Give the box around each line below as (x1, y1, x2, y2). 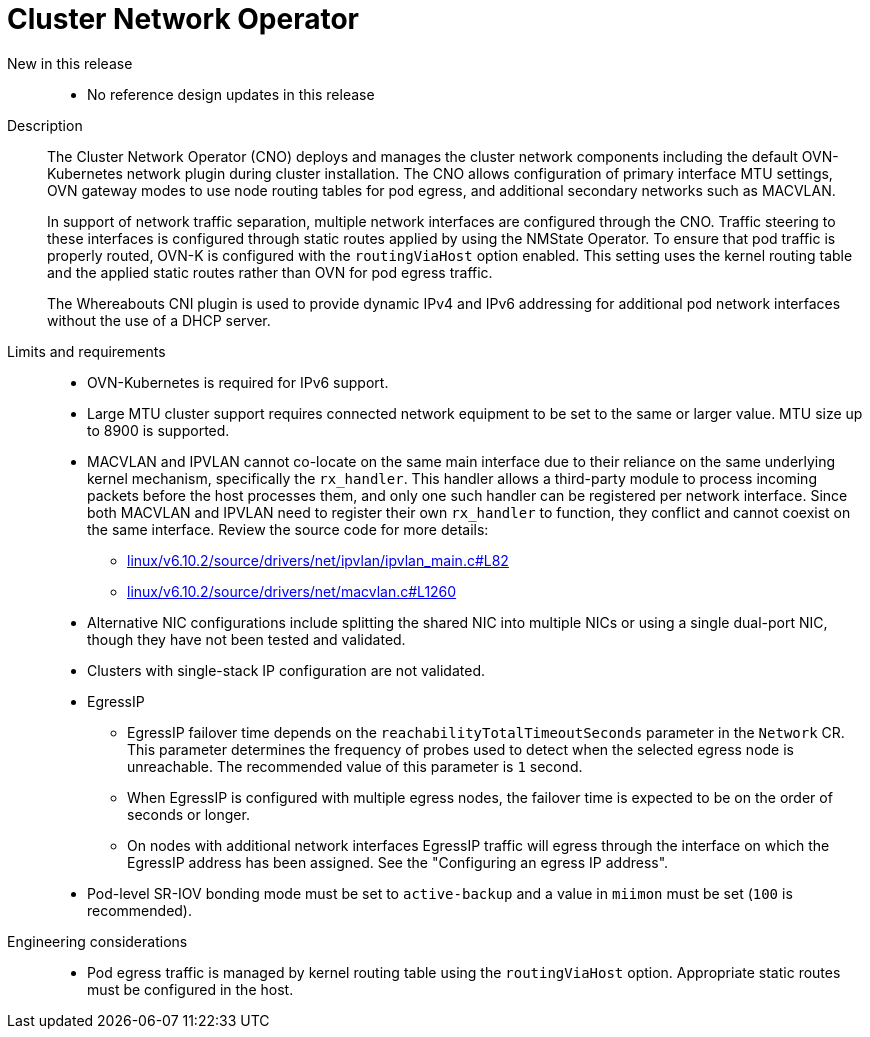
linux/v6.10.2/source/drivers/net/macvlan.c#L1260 (127, 582, 457, 600)
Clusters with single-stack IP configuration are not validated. (87, 661, 485, 679)
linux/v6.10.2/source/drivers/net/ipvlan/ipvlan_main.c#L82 (127, 551, 509, 569)
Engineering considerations (7, 932, 188, 950)
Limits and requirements (7, 342, 166, 360)
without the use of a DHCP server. (47, 311, 271, 329)
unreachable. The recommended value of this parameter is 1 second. (127, 757, 583, 775)
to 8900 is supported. (87, 421, 230, 439)
